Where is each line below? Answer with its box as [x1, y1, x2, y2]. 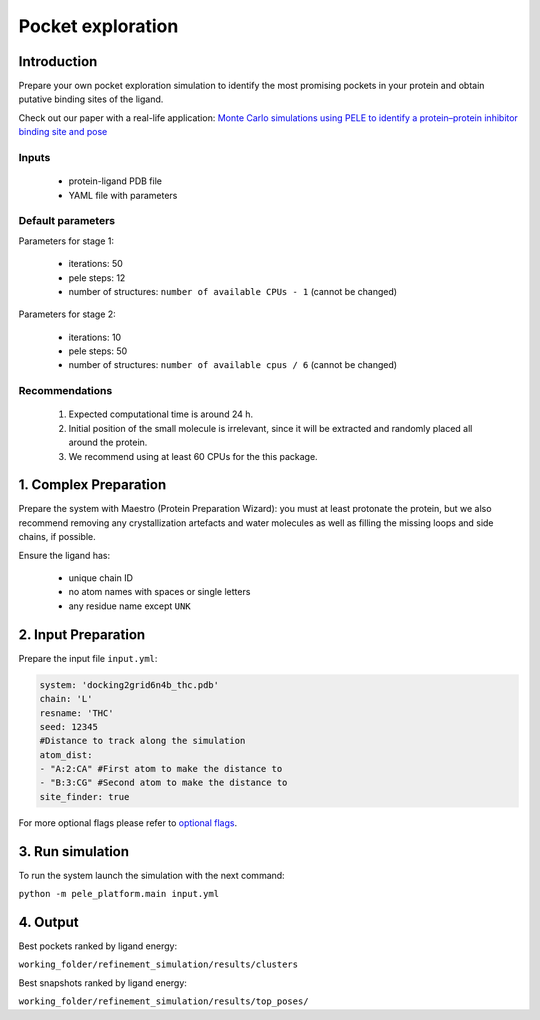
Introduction [18, 53, 98, 70]
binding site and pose [18, 126, 108, 138]
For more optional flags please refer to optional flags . [18, 816, 238, 829]
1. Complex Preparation [18, 476, 167, 494]
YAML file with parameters [68, 189, 178, 201]
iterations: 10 [68, 331, 122, 343]
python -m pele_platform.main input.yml [18, 888, 220, 900]
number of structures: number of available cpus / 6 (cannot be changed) [68, 359, 398, 371]
